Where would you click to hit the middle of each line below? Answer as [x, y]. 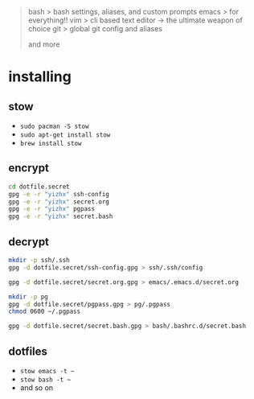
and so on [37, 387]
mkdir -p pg [28, 297]
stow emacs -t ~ [47, 371]
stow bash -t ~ [45, 380]
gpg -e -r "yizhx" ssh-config [59, 194]
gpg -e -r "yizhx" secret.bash [61, 216]
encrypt [29, 168]
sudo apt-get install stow [65, 135]
